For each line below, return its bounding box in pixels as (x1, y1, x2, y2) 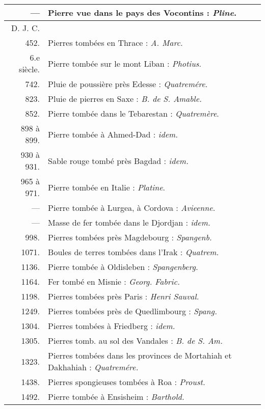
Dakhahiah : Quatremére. (48, 361, 139, 373)
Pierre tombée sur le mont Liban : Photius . (48, 57, 201, 69)
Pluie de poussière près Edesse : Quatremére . (48, 78, 208, 90)
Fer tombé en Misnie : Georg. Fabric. (48, 276, 180, 287)
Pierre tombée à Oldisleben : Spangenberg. (48, 261, 198, 272)
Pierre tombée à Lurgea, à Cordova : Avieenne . (48, 202, 216, 213)
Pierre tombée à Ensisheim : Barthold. (48, 391, 184, 402)
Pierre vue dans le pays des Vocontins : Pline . (48, 7, 236, 18)
